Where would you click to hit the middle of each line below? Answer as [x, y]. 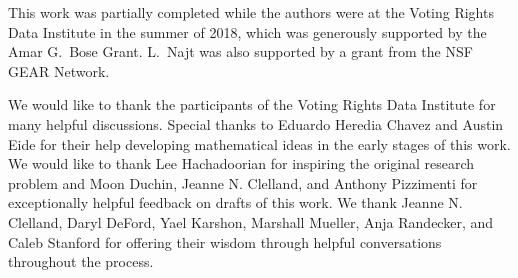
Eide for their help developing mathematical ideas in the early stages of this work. [259, 143]
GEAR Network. [59, 70]
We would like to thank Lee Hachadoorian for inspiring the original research [241, 163]
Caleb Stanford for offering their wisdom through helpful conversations [225, 241]
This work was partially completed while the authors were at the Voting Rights [251, 12]
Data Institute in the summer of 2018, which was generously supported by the [247, 31]
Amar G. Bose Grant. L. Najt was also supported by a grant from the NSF [240, 51]
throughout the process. [81, 261]
